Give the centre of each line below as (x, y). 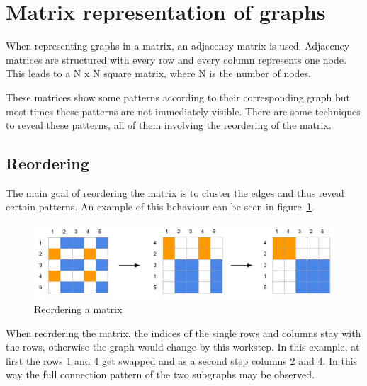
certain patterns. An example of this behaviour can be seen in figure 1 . (160, 206)
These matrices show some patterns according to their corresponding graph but (178, 97)
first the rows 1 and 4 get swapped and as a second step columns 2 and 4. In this (182, 360)
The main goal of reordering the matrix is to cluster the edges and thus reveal (175, 192)
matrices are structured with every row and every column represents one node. (176, 59)
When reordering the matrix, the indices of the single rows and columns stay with (183, 333)
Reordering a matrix (78, 309)
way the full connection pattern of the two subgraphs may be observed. (160, 374)
